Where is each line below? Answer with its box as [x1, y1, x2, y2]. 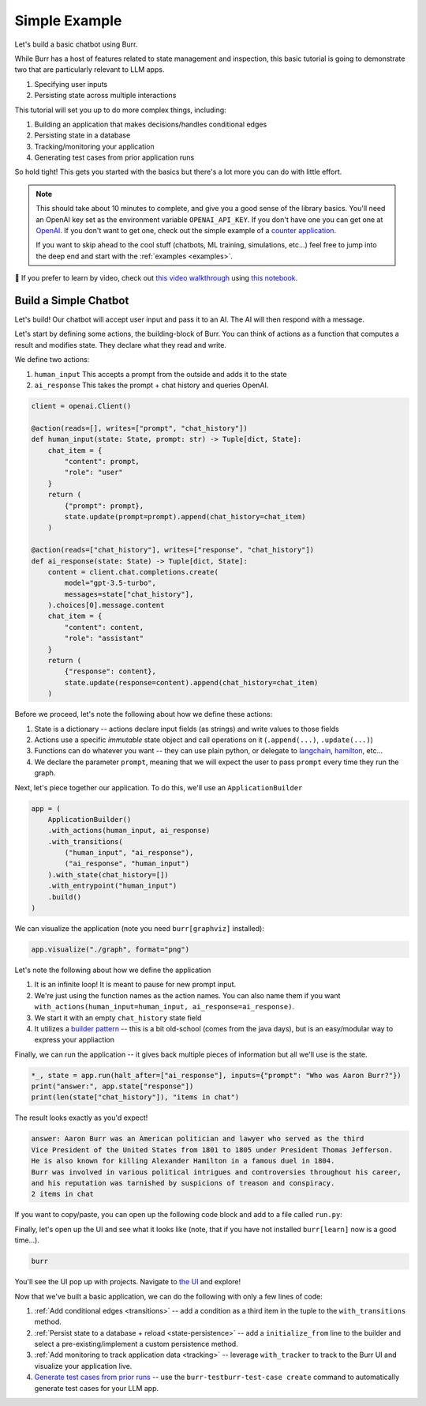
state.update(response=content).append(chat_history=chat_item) [64, 678, 319, 687]
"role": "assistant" [64, 634, 144, 643]
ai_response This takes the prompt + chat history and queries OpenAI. [34, 380, 269, 390]
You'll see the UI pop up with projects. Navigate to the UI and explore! [14, 1277, 241, 1287]
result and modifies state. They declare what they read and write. [14, 340, 226, 349]
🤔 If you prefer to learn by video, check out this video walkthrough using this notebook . [14, 273, 298, 283]
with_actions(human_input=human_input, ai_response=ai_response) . [34, 1002, 295, 1012]
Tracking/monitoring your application [34, 141, 155, 151]
